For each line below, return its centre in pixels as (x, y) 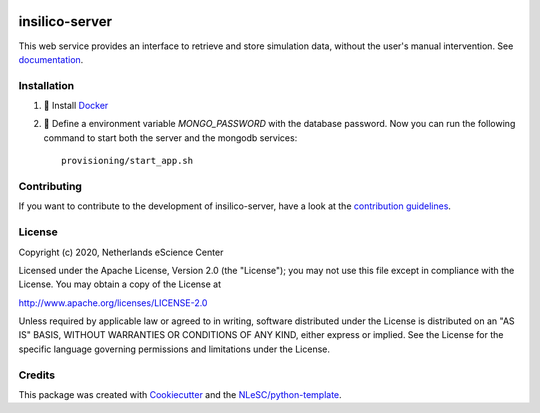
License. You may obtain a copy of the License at (120, 284)
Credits (36, 375)
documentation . (51, 59)
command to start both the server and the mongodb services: (170, 137)
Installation (46, 85)
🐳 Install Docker (76, 106)
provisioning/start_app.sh (127, 161)
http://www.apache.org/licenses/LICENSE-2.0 (113, 302)
